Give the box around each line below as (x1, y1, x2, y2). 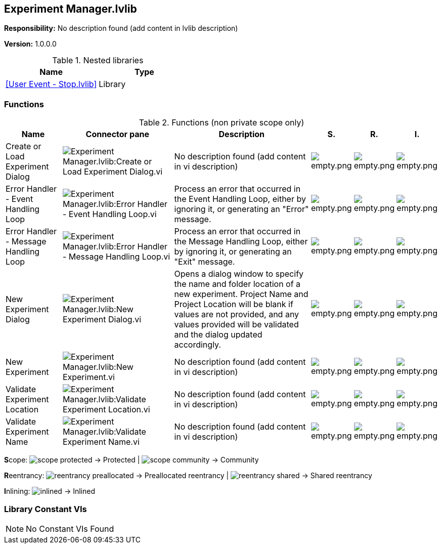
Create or (6, 141, 41, 152)
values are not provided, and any (174, 309, 299, 320)
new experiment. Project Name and (174, 289, 308, 300)
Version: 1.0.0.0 (4, 39, 57, 49)
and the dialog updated (174, 329, 262, 340)
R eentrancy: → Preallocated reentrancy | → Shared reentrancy (4, 471, 372, 480)
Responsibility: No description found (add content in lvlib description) (4, 24, 238, 33)
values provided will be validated (174, 319, 299, 330)
